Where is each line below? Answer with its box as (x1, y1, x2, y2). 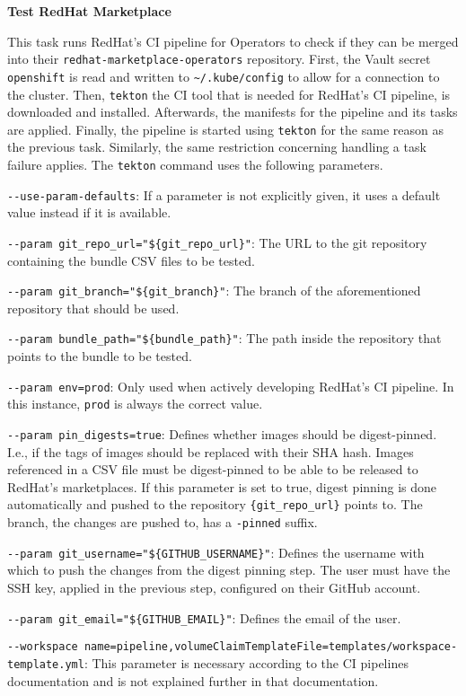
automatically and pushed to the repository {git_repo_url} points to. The (7, 495, 423, 514)
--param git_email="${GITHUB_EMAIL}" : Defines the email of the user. (7, 608, 401, 627)
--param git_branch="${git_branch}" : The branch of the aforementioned (7, 281, 421, 300)
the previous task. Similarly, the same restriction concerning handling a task (7, 137, 426, 156)
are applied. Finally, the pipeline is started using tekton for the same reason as (7, 119, 444, 138)
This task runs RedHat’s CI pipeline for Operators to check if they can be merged (7, 31, 459, 50)
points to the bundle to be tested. (7, 347, 192, 366)
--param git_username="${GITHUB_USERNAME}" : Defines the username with (7, 542, 425, 561)
